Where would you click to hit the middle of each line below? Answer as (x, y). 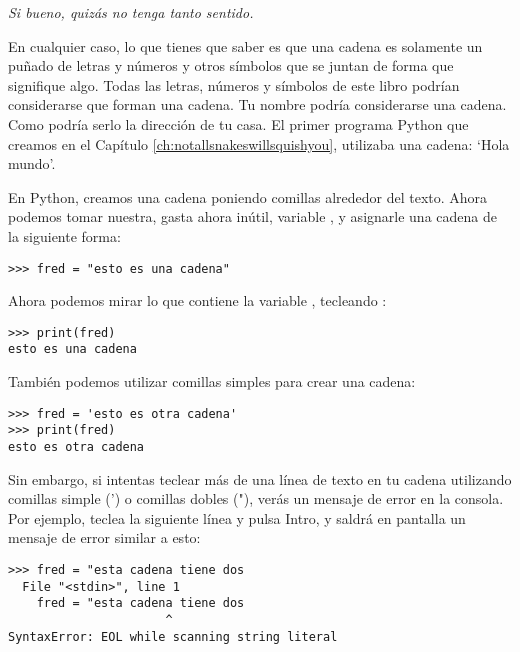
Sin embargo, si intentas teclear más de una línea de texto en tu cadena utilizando (260, 478)
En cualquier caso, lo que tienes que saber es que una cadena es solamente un (245, 45)
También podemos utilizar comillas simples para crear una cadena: (212, 381)
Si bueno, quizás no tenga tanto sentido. (131, 12)
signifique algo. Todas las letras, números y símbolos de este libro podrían (234, 84)
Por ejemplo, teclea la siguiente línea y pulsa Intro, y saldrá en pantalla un (237, 517)
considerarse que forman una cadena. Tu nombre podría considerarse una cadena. (257, 104)
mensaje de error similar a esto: (104, 537)
